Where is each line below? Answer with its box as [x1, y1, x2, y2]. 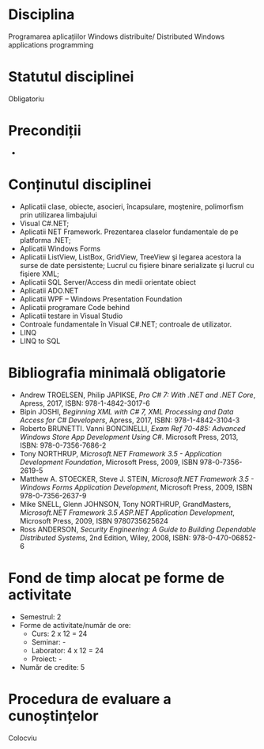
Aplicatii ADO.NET [19, 286, 79, 295]
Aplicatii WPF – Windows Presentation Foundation [19, 294, 183, 304]
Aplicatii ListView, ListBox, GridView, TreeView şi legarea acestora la [19, 252, 242, 262]
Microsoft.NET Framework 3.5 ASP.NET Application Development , [19, 508, 236, 517]
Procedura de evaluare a [8, 690, 172, 708]
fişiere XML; [19, 269, 59, 278]
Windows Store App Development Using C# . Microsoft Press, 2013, [19, 432, 239, 441]
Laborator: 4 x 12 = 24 [31, 645, 104, 655]
